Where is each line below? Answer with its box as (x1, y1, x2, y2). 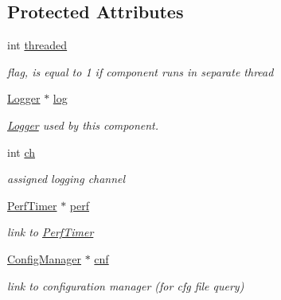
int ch (7, 143, 36, 160)
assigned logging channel (7, 170, 126, 187)
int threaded (7, 37, 68, 53)
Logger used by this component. (7, 116, 159, 133)
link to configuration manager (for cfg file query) (7, 277, 244, 294)
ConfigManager (7, 250, 82, 267)
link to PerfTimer (7, 224, 94, 240)
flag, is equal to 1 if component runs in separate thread (7, 63, 274, 80)
